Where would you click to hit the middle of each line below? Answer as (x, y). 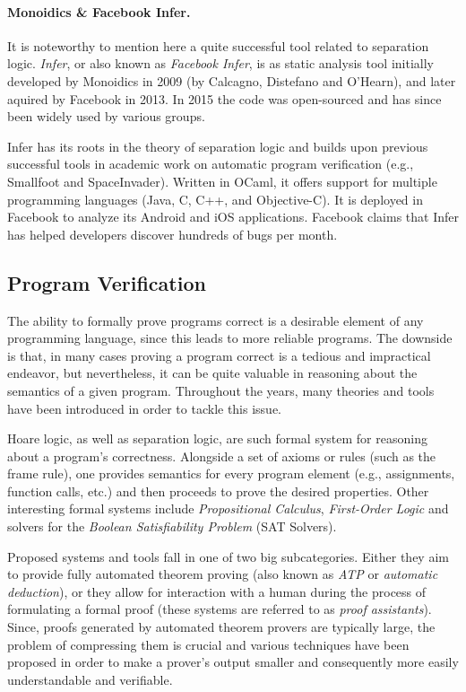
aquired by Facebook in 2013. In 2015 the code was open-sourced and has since (224, 98)
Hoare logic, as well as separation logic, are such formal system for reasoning (217, 438)
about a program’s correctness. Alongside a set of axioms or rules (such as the (222, 455)
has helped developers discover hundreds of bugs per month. (173, 234)
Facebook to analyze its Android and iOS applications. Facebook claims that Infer (233, 217)
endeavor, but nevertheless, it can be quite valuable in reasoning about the (212, 373)
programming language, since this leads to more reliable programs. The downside (230, 338)
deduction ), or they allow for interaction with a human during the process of (217, 591)
